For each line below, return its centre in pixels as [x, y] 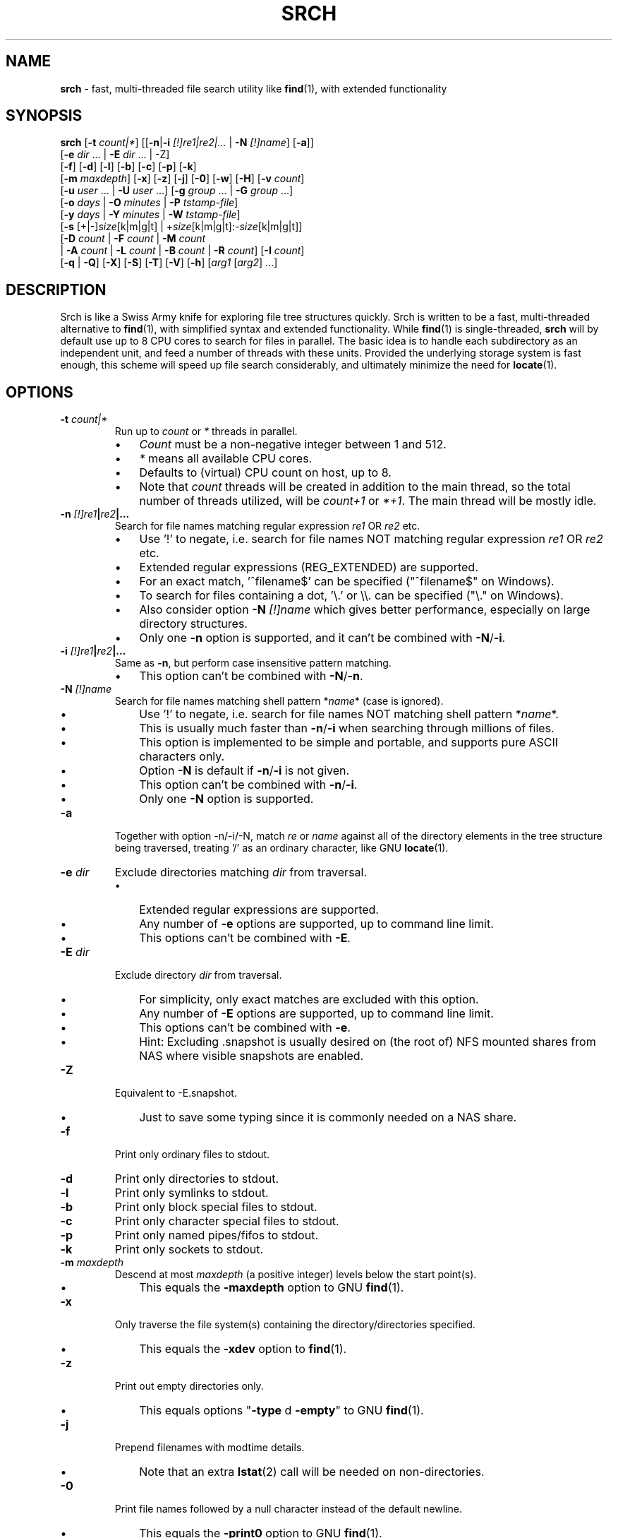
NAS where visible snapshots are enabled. [252, 1056]
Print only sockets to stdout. [189, 1250]
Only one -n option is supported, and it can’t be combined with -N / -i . [322, 638]
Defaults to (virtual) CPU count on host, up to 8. [265, 473]
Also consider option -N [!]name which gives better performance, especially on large [365, 610]
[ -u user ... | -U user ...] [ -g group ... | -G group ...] [177, 191]
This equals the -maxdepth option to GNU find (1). [272, 1288]
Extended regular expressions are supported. [259, 910]
